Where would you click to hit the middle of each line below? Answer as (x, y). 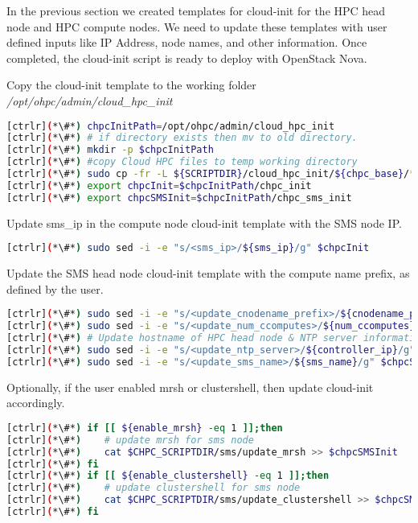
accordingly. (36, 403)
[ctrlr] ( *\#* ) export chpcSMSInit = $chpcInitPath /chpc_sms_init (179, 198)
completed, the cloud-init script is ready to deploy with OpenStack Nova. (187, 58)
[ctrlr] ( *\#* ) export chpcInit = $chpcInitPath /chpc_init (159, 185)
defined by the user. (55, 288)
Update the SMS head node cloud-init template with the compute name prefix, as (208, 273)
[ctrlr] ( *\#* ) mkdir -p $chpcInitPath (110, 150)
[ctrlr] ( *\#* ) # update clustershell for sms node (154, 488)
